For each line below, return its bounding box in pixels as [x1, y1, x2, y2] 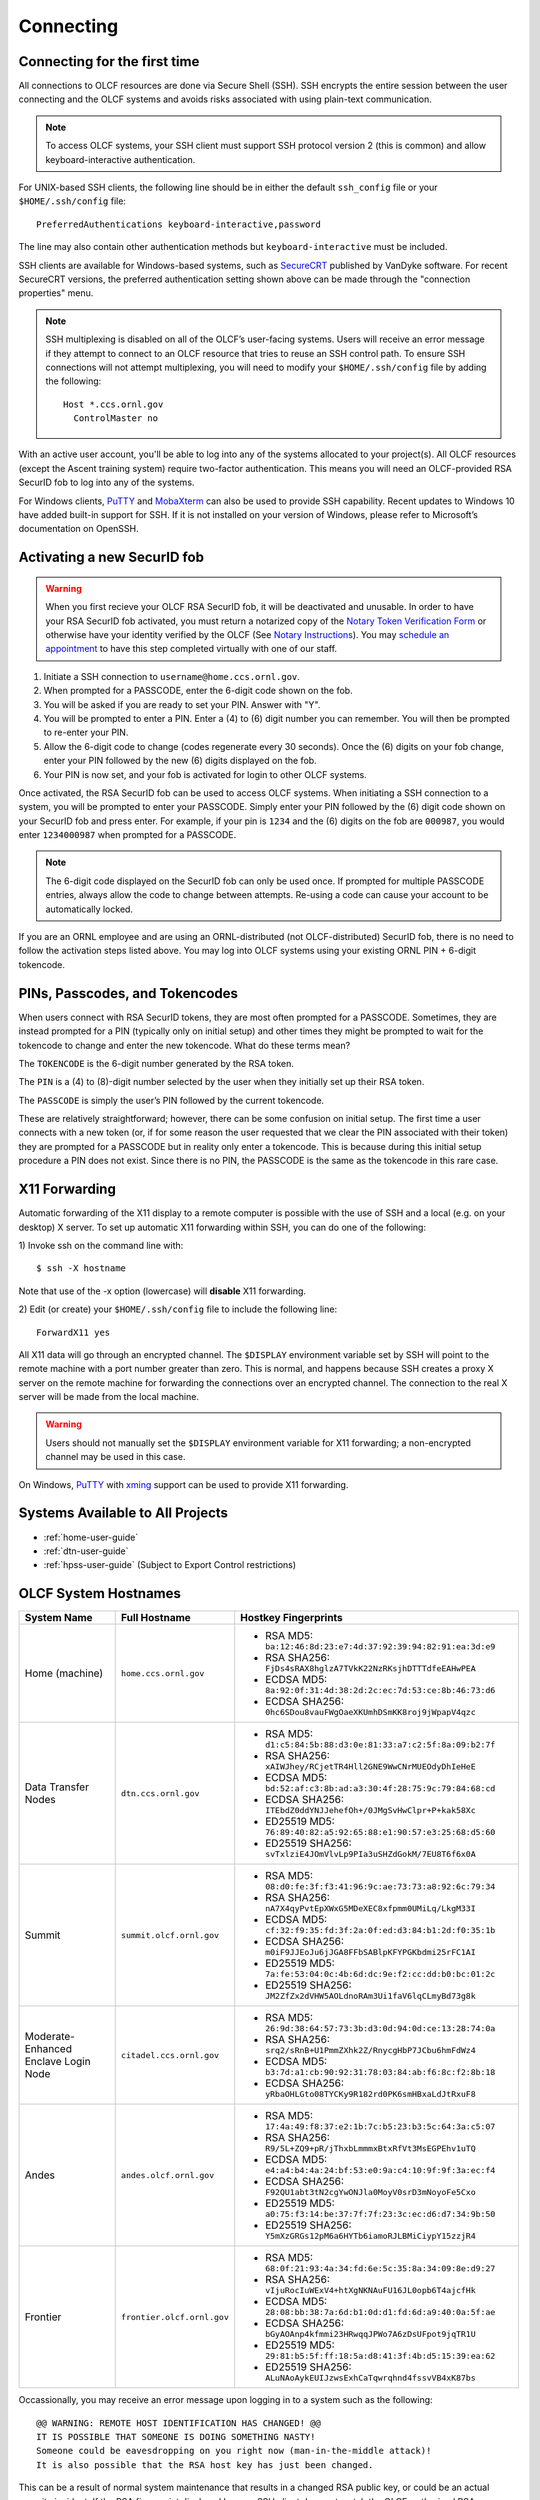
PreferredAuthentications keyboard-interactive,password [36, 218, 322, 230]
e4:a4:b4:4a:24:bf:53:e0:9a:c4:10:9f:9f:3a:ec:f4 [265, 2165, 496, 2176]
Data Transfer [24, 1780, 90, 1794]
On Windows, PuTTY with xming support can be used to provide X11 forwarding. [18, 1478, 349, 1490]
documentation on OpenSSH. [18, 523, 139, 535]
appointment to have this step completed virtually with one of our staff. [45, 643, 338, 655]
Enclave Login [24, 2055, 91, 2069]
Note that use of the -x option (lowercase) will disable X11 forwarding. [18, 1285, 307, 1297]
